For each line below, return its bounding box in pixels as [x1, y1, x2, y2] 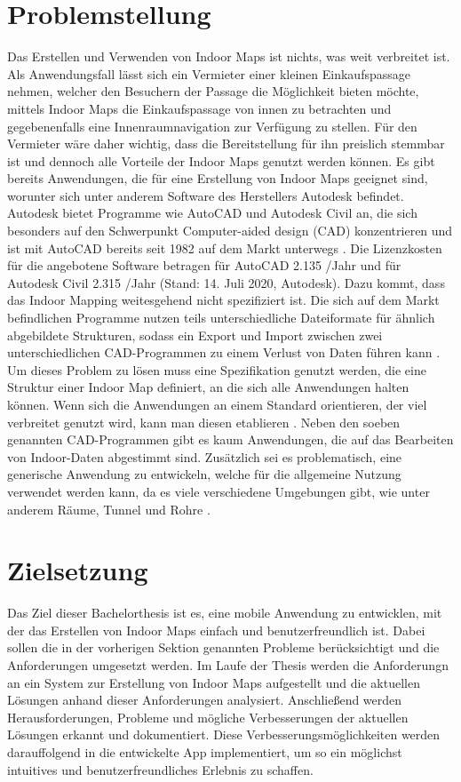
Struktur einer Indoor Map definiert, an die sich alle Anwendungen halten [7, 378, 409, 396]
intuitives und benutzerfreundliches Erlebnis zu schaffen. [7, 760, 314, 778]
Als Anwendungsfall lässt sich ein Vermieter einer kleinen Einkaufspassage [7, 64, 410, 83]
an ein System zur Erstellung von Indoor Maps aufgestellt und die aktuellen [7, 673, 420, 691]
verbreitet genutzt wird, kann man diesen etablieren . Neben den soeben [7, 412, 401, 431]
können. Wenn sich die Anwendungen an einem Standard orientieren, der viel [7, 395, 427, 413]
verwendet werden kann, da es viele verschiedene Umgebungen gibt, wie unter [7, 482, 430, 500]
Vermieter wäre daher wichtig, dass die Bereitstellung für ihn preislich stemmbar [7, 134, 445, 153]
